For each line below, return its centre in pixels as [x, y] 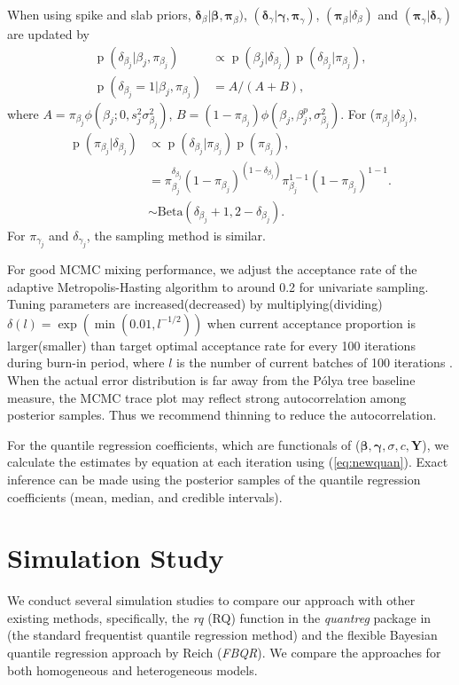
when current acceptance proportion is [311, 323]
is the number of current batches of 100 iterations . [315, 362]
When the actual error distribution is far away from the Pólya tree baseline [211, 379]
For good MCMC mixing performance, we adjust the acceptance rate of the [212, 268]
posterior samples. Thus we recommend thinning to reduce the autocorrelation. [222, 415]
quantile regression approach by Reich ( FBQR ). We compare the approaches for [224, 652]
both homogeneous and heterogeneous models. [132, 669]
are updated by [49, 34]
